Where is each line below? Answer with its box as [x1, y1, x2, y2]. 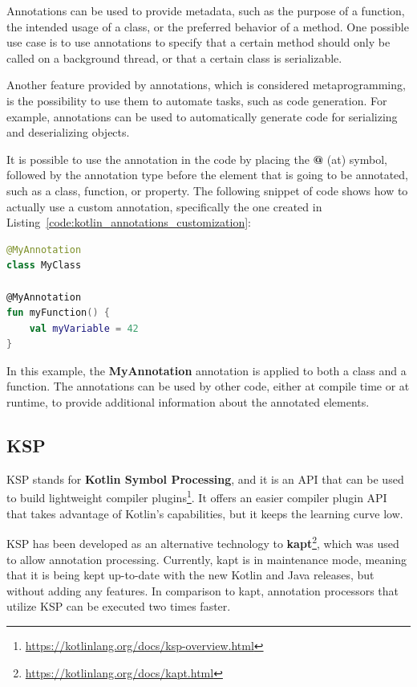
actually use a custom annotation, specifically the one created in [6, 198, 322, 215]
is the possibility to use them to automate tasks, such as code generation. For [6, 92, 387, 108]
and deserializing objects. [6, 124, 130, 141]
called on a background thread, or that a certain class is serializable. [6, 49, 342, 66]
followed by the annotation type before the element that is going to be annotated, [6, 166, 409, 183]
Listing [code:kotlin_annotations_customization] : [6, 214, 251, 231]
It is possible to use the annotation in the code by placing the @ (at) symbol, [6, 150, 387, 167]
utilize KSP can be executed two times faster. [6, 598, 231, 615]
